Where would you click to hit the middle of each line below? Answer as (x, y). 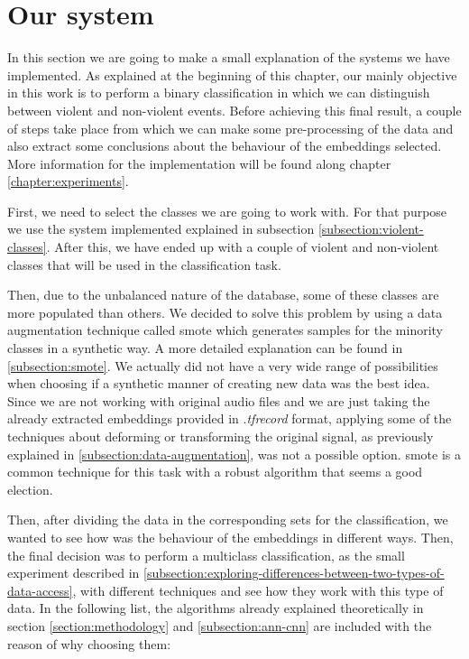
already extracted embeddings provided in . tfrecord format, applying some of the (230, 418)
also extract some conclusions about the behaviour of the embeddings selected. (225, 146)
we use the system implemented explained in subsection (161, 229)
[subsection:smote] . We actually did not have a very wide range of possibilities (223, 365)
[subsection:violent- (371, 229)
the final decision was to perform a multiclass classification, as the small (206, 555)
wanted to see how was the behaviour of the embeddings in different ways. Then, (230, 537)
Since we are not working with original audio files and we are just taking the (219, 400)
